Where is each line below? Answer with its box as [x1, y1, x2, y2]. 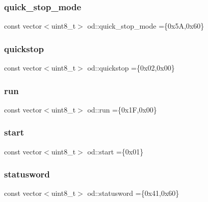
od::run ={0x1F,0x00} [87, 104, 157, 115]
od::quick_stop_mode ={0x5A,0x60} [87, 20, 204, 31]
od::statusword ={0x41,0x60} [87, 188, 179, 198]
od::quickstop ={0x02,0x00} [87, 62, 175, 73]
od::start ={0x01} [87, 146, 144, 156]
